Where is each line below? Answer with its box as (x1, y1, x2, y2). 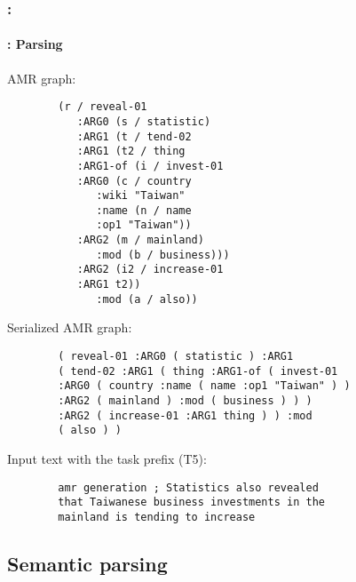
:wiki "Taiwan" (96, 189, 186, 203)
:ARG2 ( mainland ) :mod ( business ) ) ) (58, 394, 312, 407)
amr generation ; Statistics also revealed (58, 481, 319, 494)
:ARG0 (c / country (76, 174, 192, 187)
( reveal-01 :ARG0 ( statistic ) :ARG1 (58, 350, 294, 363)
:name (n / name (96, 203, 192, 217)
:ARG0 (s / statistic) (76, 115, 211, 128)
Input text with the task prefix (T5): (7, 449, 207, 467)
